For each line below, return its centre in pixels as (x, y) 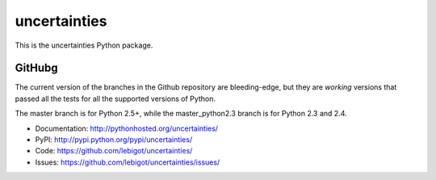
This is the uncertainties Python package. (84, 45)
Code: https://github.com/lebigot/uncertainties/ (114, 151)
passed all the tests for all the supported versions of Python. (115, 98)
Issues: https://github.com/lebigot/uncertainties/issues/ (128, 162)
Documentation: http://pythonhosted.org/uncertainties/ (126, 128)
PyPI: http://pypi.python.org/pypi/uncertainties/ (114, 140)
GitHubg (36, 68)
